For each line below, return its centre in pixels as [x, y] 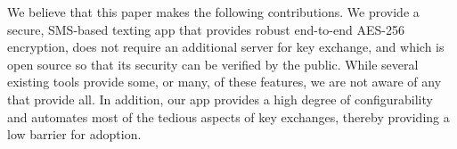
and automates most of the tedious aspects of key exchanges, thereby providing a [228, 116]
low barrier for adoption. [74, 134]
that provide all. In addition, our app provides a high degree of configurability [220, 99]
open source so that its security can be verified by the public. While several [213, 64]
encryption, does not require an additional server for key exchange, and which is [226, 47]
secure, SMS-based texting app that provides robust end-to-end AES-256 [206, 29]
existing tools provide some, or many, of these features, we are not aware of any [224, 82]
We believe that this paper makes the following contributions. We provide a [213, 12]
